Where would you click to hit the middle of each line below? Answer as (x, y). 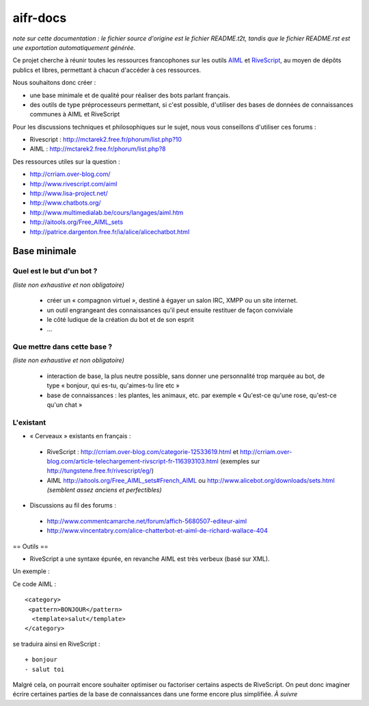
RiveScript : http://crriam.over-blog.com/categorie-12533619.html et (143, 451)
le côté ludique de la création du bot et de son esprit (120, 319)
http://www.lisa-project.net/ (69, 193)
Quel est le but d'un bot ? (55, 271)
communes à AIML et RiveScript (75, 114)
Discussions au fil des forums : (73, 505)
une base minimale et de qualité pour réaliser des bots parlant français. (130, 95)
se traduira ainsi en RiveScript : (56, 644)
